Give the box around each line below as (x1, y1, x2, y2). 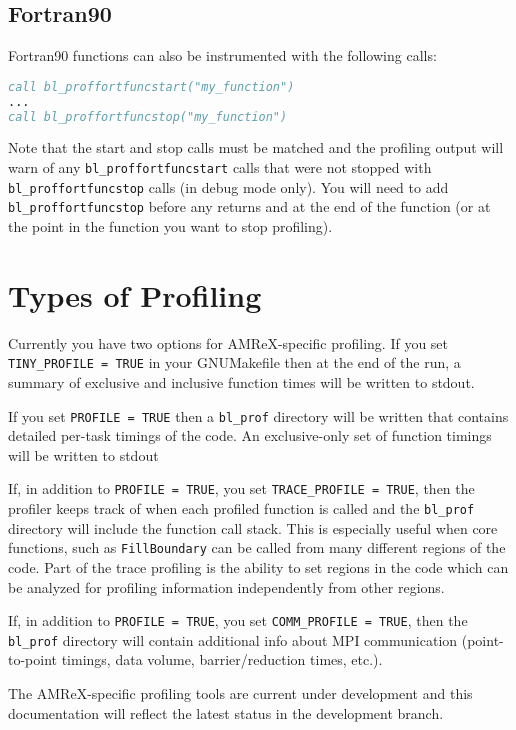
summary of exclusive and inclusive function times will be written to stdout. (8, 371, 475, 392)
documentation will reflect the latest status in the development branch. (8, 702, 444, 723)
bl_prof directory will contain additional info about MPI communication (8, 629, 458, 650)
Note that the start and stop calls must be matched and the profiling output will (8, 137, 504, 158)
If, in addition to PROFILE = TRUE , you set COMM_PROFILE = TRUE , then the (8, 610, 468, 631)
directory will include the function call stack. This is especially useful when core (8, 517, 498, 538)
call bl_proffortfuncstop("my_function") (8, 109, 288, 124)
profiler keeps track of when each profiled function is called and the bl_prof (8, 498, 475, 519)
